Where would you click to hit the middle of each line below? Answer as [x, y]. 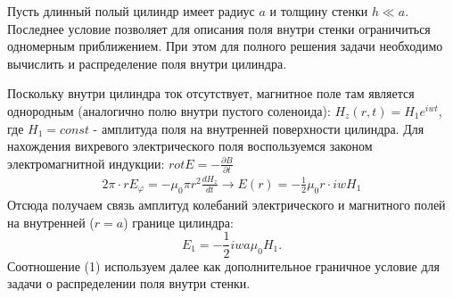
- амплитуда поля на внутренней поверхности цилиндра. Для [259, 128]
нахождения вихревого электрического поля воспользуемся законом [190, 146]
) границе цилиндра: [178, 222]
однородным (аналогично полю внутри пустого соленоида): [169, 110]
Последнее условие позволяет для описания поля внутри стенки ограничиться [219, 28]
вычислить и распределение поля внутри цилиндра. [147, 63]
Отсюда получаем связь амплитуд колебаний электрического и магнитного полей [226, 205]
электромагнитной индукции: [86, 163]
